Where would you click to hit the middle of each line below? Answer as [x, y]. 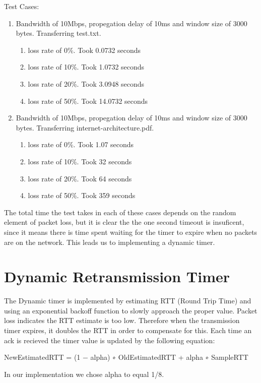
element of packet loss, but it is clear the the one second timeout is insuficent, [124, 222]
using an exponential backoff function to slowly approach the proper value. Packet [131, 310]
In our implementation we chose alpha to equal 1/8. [84, 374]
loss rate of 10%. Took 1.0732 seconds [86, 67]
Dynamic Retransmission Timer [117, 276]
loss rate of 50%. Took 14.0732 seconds [88, 101]
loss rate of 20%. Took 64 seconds [80, 178]
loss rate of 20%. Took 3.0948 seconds [86, 83]
